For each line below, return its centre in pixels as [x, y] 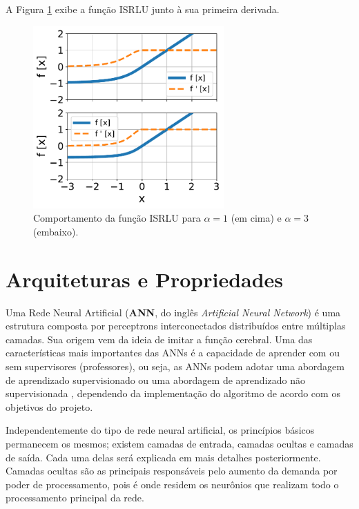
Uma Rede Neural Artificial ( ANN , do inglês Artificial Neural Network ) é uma [173, 312]
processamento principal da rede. [75, 498]
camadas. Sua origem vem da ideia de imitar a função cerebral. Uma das [159, 339]
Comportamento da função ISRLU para [117, 218]
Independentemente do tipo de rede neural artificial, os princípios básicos [160, 430]
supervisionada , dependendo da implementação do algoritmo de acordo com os [173, 393]
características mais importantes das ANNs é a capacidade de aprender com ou [173, 353]
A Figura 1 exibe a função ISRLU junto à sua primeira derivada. [143, 9]
